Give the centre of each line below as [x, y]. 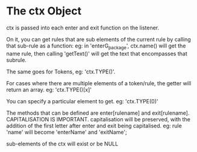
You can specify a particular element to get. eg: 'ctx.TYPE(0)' [82, 101]
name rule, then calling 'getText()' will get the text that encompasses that [97, 53]
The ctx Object [44, 11]
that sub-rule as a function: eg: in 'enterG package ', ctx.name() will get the [96, 46]
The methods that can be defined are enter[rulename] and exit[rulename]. [98, 113]
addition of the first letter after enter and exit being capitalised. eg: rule [94, 126]
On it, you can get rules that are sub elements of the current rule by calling [98, 39]
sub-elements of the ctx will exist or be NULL [62, 144]
